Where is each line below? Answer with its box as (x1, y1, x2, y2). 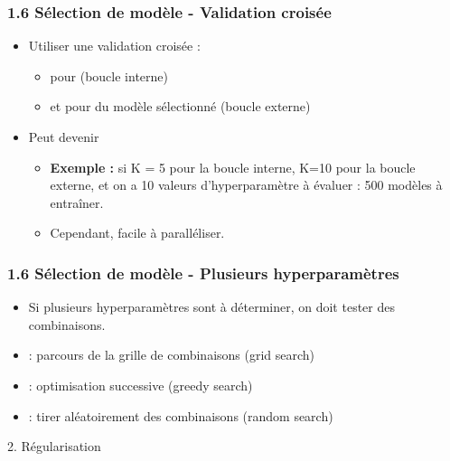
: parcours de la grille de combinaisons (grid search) (28, 345, 315, 364)
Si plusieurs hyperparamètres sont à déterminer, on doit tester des (28, 297, 395, 316)
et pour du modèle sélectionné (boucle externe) (50, 97, 311, 116)
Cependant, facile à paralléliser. (50, 223, 225, 242)
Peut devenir (28, 127, 99, 146)
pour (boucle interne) (50, 66, 168, 85)
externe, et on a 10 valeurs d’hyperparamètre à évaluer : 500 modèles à (50, 175, 443, 194)
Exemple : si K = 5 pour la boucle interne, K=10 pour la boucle (50, 157, 416, 176)
